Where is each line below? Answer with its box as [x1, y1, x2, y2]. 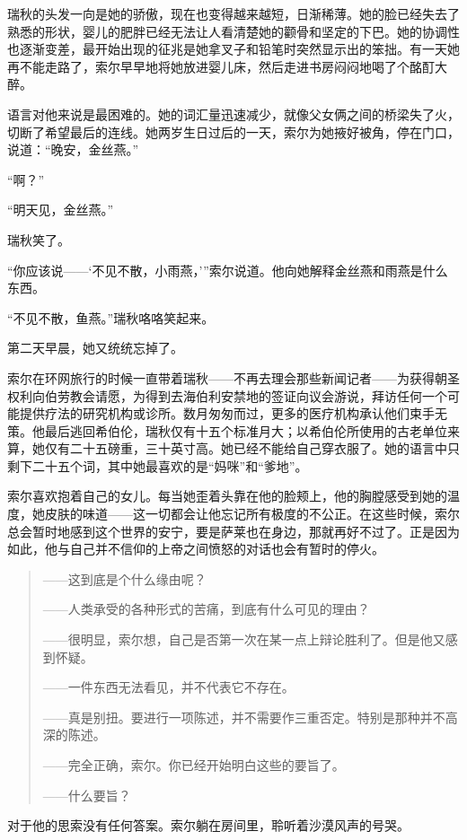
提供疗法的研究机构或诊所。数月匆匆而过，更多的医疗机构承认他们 [19, 404, 410, 423]
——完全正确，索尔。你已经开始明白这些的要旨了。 [42, 756, 345, 774]
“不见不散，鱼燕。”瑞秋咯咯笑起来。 [7, 308, 215, 327]
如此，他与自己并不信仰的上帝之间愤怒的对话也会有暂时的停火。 [7, 539, 384, 558]
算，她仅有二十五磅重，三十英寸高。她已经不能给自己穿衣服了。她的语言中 [7, 439, 447, 458]
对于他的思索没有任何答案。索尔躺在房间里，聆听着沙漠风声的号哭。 [7, 816, 410, 835]
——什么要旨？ [42, 785, 131, 804]
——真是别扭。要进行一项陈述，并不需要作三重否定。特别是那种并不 [42, 707, 445, 726]
